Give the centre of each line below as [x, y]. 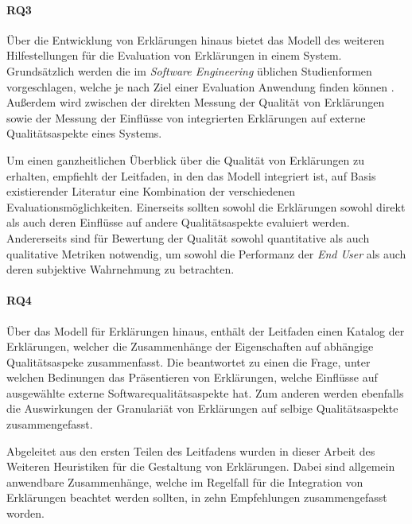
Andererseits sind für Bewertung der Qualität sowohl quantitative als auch [188, 237]
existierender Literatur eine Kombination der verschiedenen [151, 191]
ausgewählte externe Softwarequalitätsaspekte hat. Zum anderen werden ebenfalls [205, 392]
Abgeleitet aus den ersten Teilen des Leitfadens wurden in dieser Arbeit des [191, 450]
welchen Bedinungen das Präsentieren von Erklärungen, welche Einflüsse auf [192, 377]
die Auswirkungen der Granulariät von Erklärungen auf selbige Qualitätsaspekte [202, 408]
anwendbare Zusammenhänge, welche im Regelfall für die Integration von [185, 481]
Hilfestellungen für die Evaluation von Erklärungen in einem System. [174, 55]
